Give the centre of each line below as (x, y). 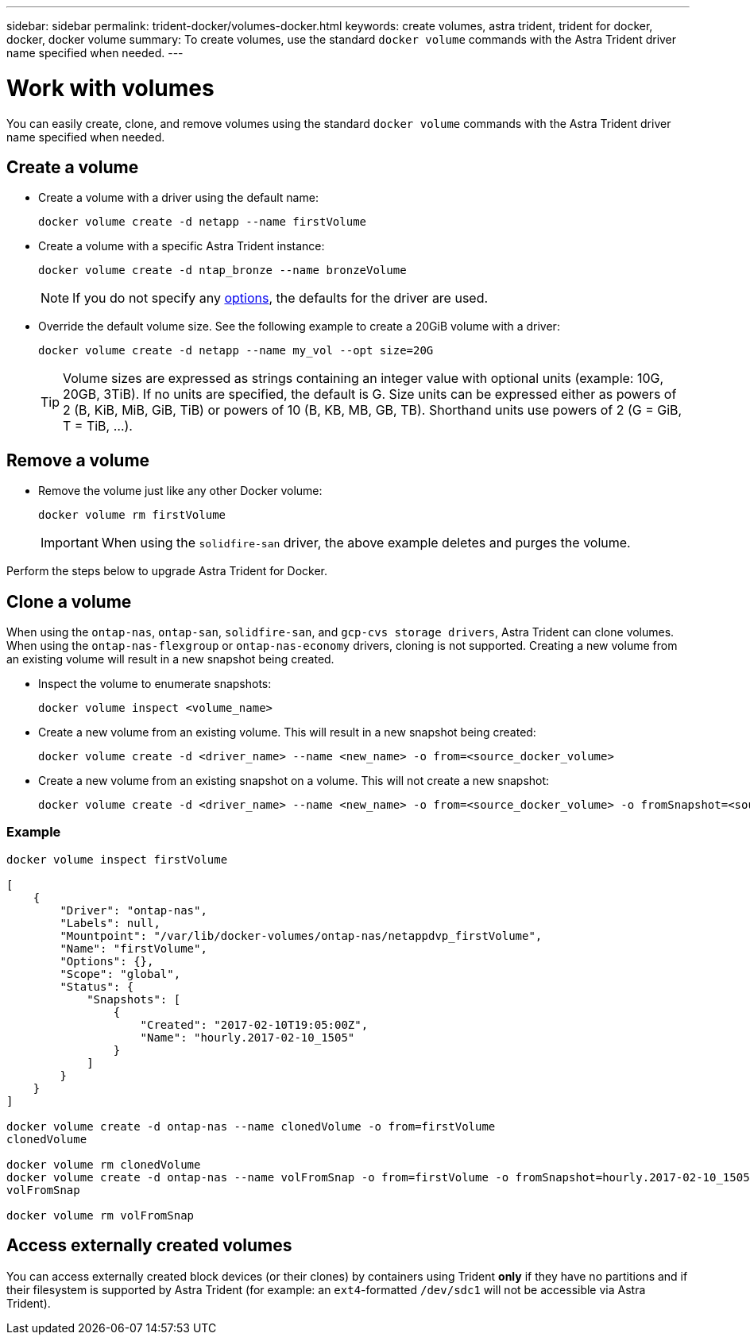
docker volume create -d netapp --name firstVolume (203, 222)
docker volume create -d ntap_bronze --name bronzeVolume (222, 271)
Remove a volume (78, 460)
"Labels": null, (110, 923)
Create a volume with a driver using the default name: (178, 198)
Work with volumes (110, 88)
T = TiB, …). (98, 426)
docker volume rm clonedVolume (104, 1164)
